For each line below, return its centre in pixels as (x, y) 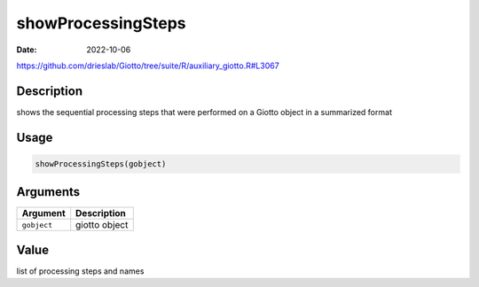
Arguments (48, 192)
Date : (27, 50)
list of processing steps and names (80, 271)
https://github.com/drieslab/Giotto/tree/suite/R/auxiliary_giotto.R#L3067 (148, 66)
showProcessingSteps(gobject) (101, 163)
